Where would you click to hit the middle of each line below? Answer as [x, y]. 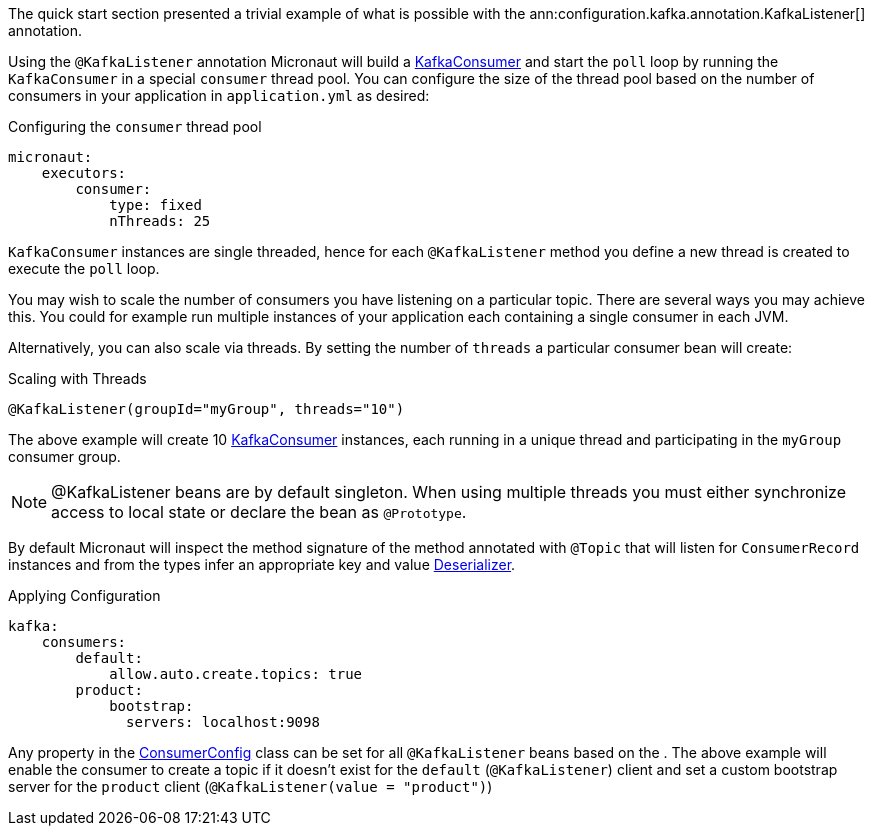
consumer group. [64, 456]
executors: [84, 173]
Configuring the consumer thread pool [135, 126]
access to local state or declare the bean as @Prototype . [259, 512]
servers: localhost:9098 [223, 722]
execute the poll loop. [84, 268]
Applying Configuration [84, 595]
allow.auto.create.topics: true [236, 674]
